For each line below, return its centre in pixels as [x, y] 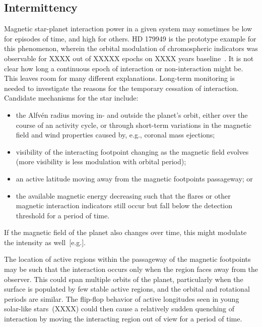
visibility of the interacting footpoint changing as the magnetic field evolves [132, 151]
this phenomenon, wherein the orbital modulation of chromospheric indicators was [131, 48]
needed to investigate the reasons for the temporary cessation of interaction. [121, 88]
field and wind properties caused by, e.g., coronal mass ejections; [115, 135]
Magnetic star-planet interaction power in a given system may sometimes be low [128, 29]
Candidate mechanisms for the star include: [71, 98]
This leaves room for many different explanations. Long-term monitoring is [120, 78]
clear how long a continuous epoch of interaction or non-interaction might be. [124, 68]
